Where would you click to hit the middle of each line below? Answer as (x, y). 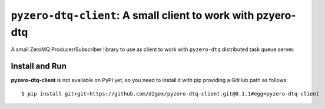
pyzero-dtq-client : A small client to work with (132, 15)
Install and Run (39, 67)
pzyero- (276, 15)
